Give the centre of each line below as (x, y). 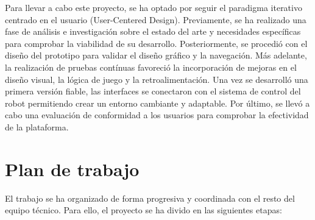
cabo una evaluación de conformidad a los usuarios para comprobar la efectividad (157, 115)
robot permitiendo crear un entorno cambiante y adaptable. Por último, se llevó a (157, 103)
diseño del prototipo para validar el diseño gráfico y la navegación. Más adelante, (156, 55)
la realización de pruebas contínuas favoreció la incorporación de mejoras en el (151, 67)
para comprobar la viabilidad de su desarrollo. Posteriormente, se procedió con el (156, 43)
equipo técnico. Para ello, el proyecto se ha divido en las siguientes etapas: (143, 210)
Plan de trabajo (72, 169)
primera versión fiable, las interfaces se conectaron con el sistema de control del (153, 91)
